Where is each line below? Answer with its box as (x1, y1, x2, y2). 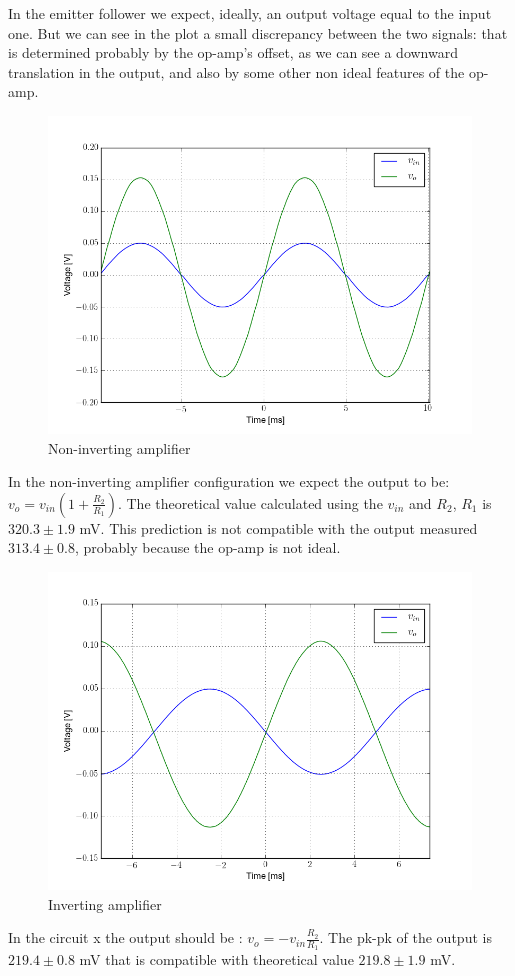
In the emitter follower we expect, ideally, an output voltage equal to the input (8, 3, 492, 23)
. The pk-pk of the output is (319, 927, 492, 948)
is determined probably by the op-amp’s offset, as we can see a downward (8, 42, 459, 63)
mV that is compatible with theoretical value (79, 949, 354, 970)
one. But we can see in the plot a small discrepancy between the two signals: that (8, 22, 508, 43)
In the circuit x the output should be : (8, 927, 243, 948)
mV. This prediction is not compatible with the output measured (79, 517, 478, 538)
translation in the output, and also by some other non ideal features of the (8, 61, 465, 82)
